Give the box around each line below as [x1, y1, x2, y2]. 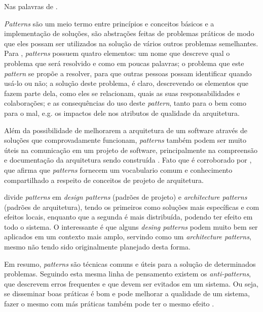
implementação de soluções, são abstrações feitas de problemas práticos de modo [4, 28, 254, 39]
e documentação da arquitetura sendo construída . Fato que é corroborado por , [4, 154, 252, 165]
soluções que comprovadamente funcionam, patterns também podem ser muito [4, 135, 247, 145]
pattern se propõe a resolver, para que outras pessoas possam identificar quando [4, 68, 252, 78]
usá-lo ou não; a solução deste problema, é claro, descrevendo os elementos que [4, 78, 248, 88]
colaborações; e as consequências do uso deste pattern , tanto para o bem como [4, 98, 246, 108]
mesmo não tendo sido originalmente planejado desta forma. [4, 241, 191, 252]
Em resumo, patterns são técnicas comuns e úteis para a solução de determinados [4, 258, 256, 269]
